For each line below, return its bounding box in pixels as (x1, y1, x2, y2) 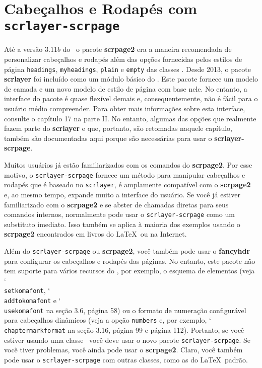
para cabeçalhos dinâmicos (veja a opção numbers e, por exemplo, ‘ (4, 315, 211, 325)
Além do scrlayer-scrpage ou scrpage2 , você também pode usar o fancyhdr (4, 245, 250, 256)
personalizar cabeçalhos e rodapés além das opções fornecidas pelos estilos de (4, 54, 242, 64)
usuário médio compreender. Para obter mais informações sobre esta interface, (4, 103, 245, 114)
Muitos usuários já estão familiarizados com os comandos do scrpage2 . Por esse (4, 160, 252, 170)
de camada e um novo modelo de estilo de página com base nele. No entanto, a (4, 83, 247, 94)
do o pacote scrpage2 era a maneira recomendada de (62, 44, 232, 54)
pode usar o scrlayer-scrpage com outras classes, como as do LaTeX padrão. (4, 354, 248, 364)
